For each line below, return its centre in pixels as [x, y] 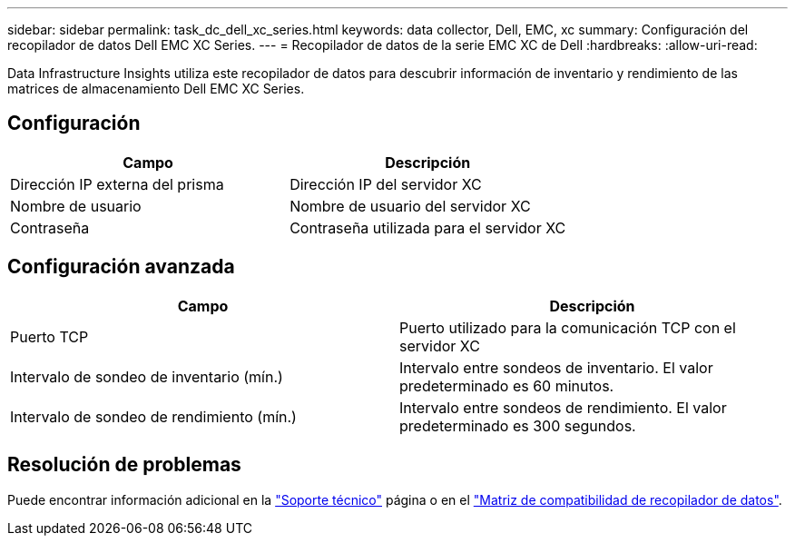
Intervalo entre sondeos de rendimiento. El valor [563, 407]
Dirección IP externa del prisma [117, 184]
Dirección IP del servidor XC [386, 184]
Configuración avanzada [121, 267]
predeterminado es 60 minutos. [507, 385]
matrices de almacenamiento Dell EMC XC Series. [156, 89]
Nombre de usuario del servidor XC [410, 206]
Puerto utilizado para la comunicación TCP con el [568, 327]
